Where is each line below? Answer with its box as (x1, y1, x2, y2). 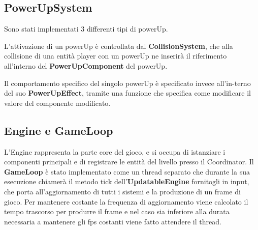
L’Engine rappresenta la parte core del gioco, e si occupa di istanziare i (4, 146, 225, 157)
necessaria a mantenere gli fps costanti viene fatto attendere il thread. (4, 216, 221, 226)
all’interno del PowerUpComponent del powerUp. (4, 60, 168, 71)
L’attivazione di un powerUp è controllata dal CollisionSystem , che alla (4, 40, 233, 51)
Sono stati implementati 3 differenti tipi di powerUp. (4, 23, 168, 34)
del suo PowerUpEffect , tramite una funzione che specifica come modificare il (4, 88, 251, 98)
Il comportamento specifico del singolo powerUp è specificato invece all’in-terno (4, 77, 251, 88)
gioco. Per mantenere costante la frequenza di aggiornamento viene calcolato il (4, 196, 248, 207)
